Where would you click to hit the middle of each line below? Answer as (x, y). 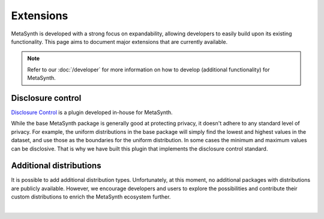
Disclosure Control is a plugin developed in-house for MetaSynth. (92, 112)
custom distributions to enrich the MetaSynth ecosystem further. (91, 197)
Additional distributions (56, 166)
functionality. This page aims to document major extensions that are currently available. (119, 41)
